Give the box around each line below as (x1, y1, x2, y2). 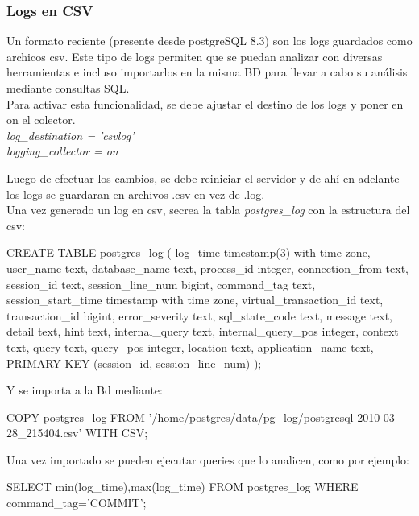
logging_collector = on (6, 142, 118, 159)
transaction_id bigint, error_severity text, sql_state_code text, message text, (6, 307, 392, 324)
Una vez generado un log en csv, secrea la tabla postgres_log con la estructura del (6, 201, 410, 218)
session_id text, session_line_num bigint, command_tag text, (6, 275, 316, 292)
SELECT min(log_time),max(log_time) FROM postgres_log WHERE (6, 478, 359, 495)
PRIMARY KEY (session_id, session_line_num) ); (6, 354, 262, 371)
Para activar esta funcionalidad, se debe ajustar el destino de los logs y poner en (6, 95, 404, 112)
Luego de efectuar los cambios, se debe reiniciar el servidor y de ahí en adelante (6, 169, 400, 186)
